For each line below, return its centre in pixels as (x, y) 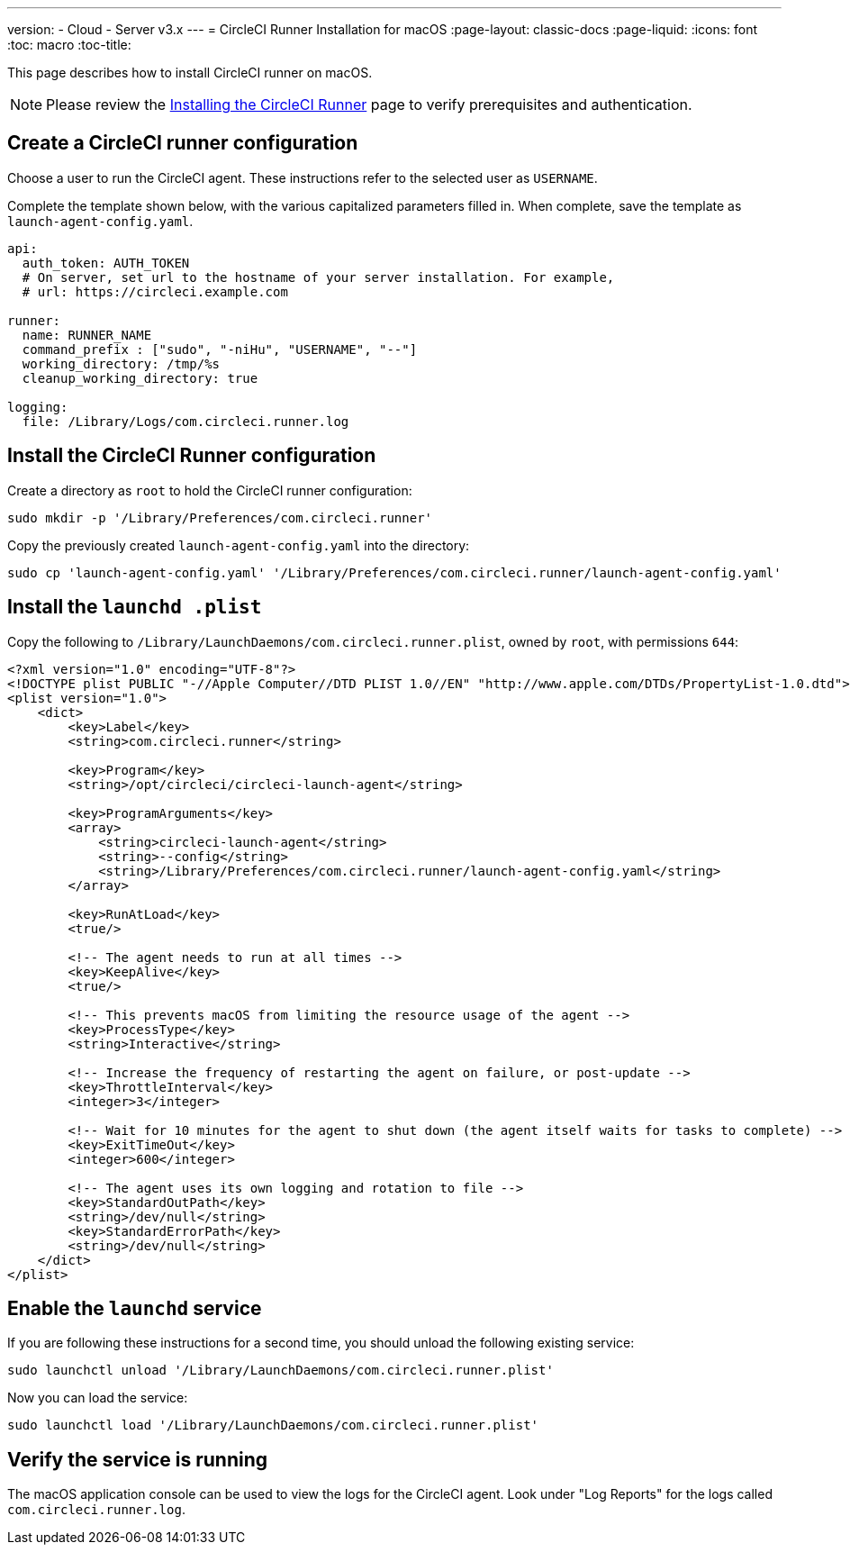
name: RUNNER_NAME (87, 335)
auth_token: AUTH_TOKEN (106, 263)
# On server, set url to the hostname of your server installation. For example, (318, 277)
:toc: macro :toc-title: (69, 45)
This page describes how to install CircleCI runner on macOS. (190, 73)
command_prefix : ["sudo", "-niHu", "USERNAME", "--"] (220, 349)
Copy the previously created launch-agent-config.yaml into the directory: (239, 545)
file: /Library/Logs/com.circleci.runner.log (185, 421)
